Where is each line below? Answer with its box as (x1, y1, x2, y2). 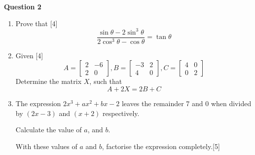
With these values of (15, 141, 77, 151)
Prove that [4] (15, 18, 58, 28)
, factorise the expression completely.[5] (102, 141, 220, 151)
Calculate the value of (15, 124, 82, 135)
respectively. (103, 108, 140, 118)
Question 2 (4, 1, 41, 11)
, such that (89, 76, 122, 86)
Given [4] (15, 50, 43, 60)
